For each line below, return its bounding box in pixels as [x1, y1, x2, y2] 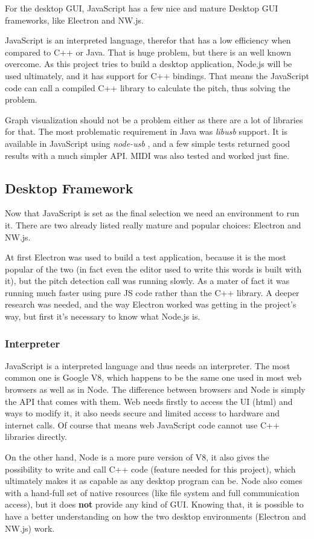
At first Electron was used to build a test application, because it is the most [5, 251, 286, 263]
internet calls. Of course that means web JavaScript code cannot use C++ [5, 418, 280, 431]
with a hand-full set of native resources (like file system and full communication [5, 486, 300, 499]
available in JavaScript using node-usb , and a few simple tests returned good [5, 137, 290, 149]
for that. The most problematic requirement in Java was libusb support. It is [5, 125, 287, 138]
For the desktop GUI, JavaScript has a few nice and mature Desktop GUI [5, 2, 278, 14]
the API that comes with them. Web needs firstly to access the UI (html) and [5, 395, 293, 407]
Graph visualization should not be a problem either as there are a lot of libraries [5, 113, 303, 126]
